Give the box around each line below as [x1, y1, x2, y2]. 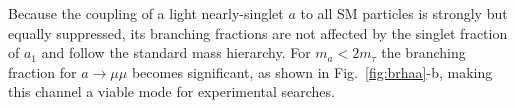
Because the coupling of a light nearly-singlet [8, 3, 284, 23]
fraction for [8, 61, 77, 82]
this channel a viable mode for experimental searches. [8, 81, 335, 102]
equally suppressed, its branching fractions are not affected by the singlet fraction [8, 22, 508, 43]
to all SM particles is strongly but [300, 3, 508, 23]
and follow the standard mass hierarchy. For [41, 42, 311, 63]
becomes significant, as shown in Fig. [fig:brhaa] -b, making [131, 61, 493, 82]
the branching [381, 42, 466, 63]
